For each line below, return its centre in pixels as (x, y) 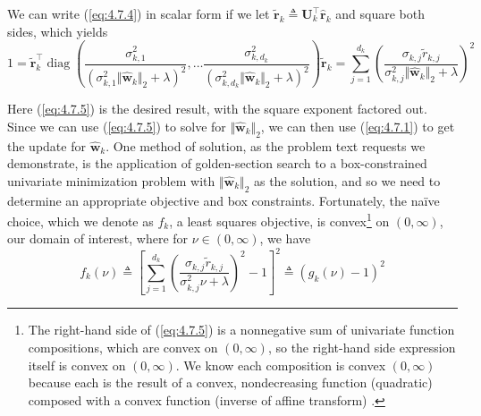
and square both (380, 13)
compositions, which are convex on (123, 348)
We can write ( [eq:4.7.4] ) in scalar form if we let (139, 13)
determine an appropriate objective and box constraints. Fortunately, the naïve (224, 200)
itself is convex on (77, 365)
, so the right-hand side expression (362, 348)
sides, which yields (58, 31)
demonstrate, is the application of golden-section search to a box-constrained (217, 163)
